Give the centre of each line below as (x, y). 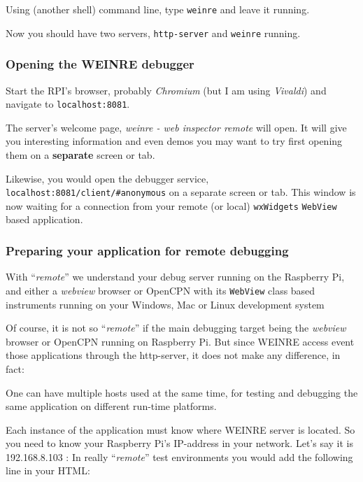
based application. (44, 219)
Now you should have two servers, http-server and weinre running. (153, 33)
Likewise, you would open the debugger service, (107, 178)
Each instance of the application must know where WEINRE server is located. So (180, 429)
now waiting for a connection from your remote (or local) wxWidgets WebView (171, 205)
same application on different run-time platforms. (111, 406)
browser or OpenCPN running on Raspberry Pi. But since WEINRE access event (180, 341)
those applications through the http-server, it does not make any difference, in (173, 355)
